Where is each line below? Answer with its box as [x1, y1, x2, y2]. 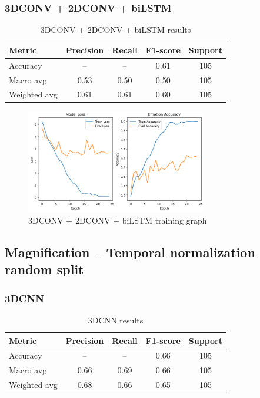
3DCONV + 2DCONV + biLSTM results [40, 23, 191, 36]
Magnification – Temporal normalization [5, 242, 255, 261]
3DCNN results [88, 313, 144, 326]
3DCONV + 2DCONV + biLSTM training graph [28, 214, 207, 226]
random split [5, 260, 84, 278]
